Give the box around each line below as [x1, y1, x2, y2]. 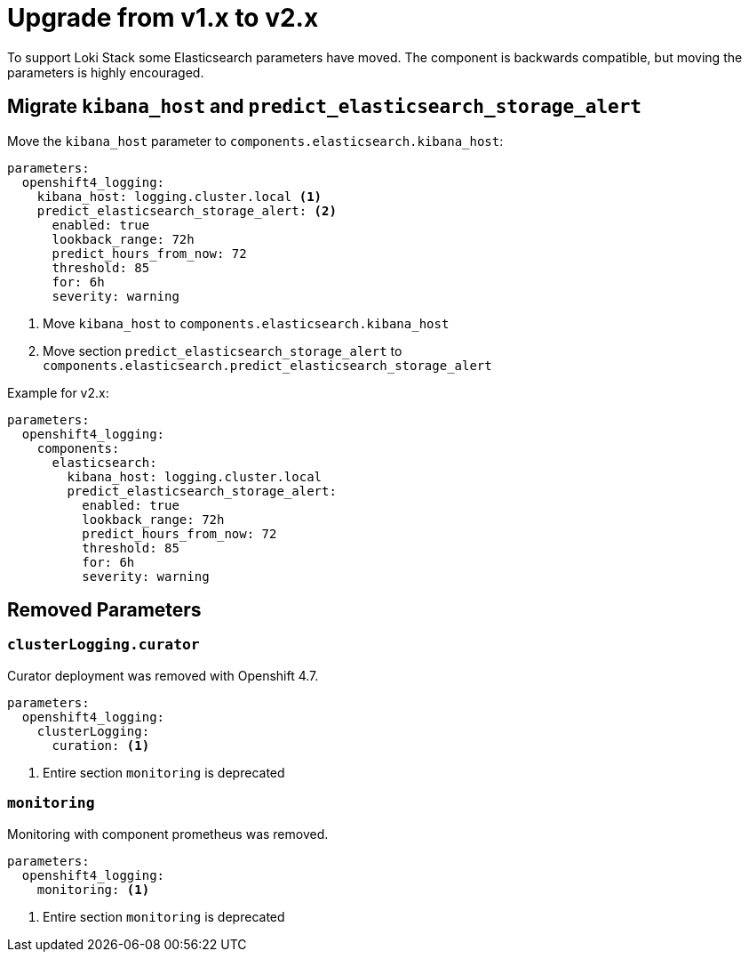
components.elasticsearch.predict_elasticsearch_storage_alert [43, 358, 492, 373]
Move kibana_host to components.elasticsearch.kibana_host [43, 315, 450, 331]
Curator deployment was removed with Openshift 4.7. [7, 667, 319, 683]
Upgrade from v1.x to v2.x [7, 3, 319, 33]
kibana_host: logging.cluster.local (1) [36, 189, 323, 204]
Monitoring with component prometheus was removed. [7, 826, 329, 842]
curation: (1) [52, 737, 150, 753]
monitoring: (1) [36, 882, 150, 897]
